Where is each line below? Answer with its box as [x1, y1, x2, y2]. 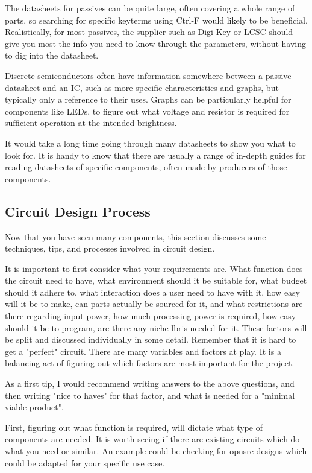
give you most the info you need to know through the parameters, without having [5, 37, 307, 49]
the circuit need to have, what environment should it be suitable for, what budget [5, 274, 307, 287]
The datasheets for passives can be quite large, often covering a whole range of [5, 2, 295, 14]
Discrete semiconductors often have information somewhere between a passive [5, 69, 292, 81]
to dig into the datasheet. [5, 49, 99, 62]
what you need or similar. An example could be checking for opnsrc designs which [5, 445, 307, 457]
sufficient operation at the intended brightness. [5, 116, 177, 129]
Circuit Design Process [5, 202, 151, 220]
